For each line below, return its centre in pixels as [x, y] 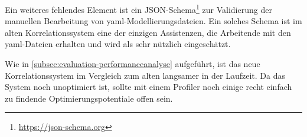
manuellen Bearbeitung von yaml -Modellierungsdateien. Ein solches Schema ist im [153, 21]
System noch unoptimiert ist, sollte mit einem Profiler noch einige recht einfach [148, 87]
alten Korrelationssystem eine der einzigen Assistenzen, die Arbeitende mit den [148, 32]
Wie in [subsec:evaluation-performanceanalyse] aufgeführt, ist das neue [133, 64]
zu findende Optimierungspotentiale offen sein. [89, 98]
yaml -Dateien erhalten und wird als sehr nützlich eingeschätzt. [118, 44]
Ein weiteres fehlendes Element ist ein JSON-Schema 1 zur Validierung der [138, 9]
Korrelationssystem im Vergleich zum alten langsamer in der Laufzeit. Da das [145, 75]
